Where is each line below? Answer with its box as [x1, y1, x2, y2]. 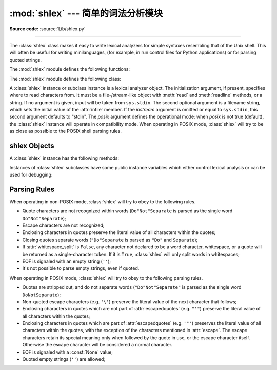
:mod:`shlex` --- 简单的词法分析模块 [9, 8, 163, 19]
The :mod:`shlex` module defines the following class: [9, 75, 122, 82]
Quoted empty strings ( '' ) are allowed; [22, 356, 106, 362]
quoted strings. [9, 56, 42, 63]
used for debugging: [9, 171, 53, 178]
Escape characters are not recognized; [22, 222, 105, 228]
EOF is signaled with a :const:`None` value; [22, 349, 113, 355]
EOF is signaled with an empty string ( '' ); [22, 258, 111, 264]
